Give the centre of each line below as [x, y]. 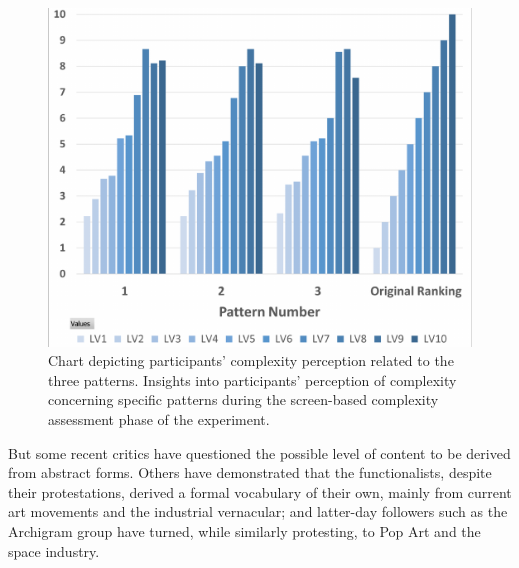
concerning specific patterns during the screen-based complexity [243, 399]
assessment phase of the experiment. [159, 419]
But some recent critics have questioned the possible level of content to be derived [259, 452]
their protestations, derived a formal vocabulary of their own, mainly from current [260, 491]
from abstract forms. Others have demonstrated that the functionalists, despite [250, 472]
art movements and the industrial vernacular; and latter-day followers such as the [258, 511]
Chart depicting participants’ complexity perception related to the [251, 360]
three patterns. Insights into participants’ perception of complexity [252, 379]
